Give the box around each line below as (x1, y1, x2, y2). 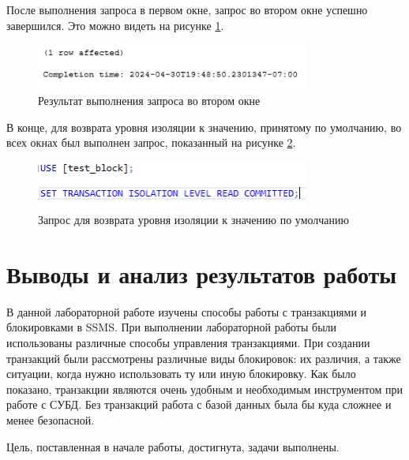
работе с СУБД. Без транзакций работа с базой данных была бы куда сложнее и (6, 396, 392, 413)
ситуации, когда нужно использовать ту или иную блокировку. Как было (6, 365, 356, 382)
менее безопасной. (6, 412, 95, 428)
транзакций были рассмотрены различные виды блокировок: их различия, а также (6, 350, 401, 366)
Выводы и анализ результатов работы (6, 257, 397, 290)
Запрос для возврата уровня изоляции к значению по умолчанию (38, 211, 349, 228)
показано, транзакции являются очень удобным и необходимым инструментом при (6, 380, 403, 397)
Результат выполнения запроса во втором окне (38, 92, 261, 108)
